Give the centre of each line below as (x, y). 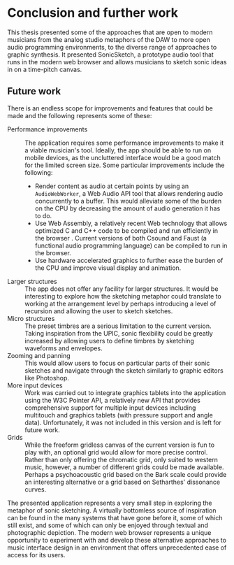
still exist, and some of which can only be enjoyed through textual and (108, 525)
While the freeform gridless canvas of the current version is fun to (120, 445)
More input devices (35, 385)
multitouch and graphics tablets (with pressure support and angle (119, 415)
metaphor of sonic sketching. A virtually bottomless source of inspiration (112, 510)
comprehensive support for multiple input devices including (110, 408)
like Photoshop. (47, 378)
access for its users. (36, 555)
